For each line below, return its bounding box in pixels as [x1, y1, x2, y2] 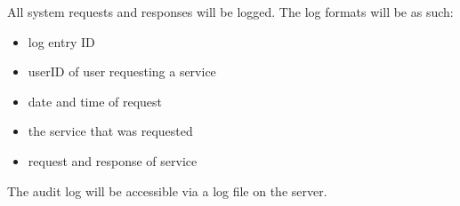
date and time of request [28, 91, 163, 110]
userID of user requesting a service [28, 62, 216, 81]
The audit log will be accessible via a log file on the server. [7, 181, 327, 200]
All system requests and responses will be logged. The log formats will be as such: [7, 3, 454, 20]
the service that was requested [28, 122, 193, 140]
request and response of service [28, 151, 198, 170]
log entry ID [28, 32, 95, 51]
